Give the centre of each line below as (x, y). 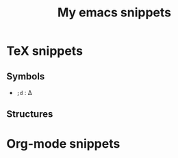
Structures (30, 114)
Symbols (26, 76)
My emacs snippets (114, 13)
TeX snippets (45, 51)
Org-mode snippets (63, 143)
